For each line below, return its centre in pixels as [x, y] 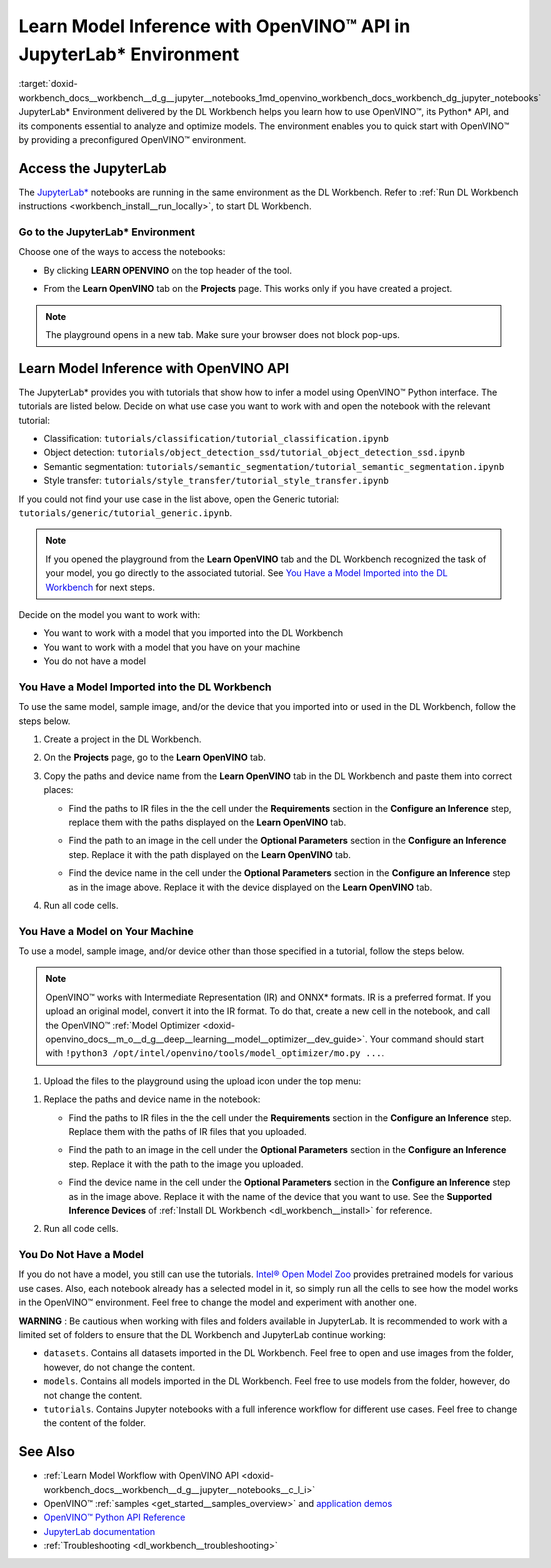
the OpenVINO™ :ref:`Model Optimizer [123, 1025]
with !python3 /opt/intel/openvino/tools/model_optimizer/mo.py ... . [215, 1053]
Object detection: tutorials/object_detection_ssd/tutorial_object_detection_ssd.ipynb [254, 452]
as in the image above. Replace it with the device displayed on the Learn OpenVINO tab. [250, 887]
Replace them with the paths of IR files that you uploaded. [187, 1131]
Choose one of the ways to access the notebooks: [122, 252]
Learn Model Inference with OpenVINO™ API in [214, 26]
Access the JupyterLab [92, 168]
